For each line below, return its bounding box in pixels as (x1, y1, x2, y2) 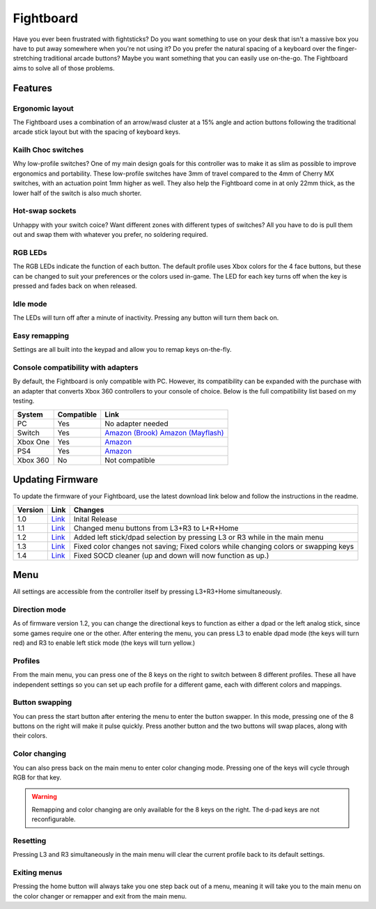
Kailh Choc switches (13, 145, 84, 155)
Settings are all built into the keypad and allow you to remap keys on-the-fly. (13, 345, 232, 354)
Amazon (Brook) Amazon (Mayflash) (104, 428, 224, 437)
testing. (13, 397, 35, 405)
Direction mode (13, 605, 66, 614)
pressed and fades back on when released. (13, 282, 137, 290)
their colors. (13, 731, 48, 740)
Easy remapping (13, 331, 70, 341)
